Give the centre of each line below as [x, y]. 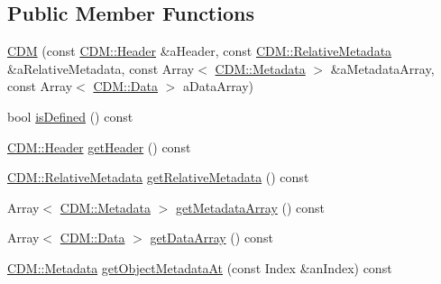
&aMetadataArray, [382, 68]
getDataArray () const [211, 238]
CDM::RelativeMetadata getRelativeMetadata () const [158, 177]
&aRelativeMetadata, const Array [101, 68]
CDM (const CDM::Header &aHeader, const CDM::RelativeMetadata [200, 51]
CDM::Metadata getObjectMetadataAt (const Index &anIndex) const [200, 267]
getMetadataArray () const [250, 207]
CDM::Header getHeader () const [99, 147]
